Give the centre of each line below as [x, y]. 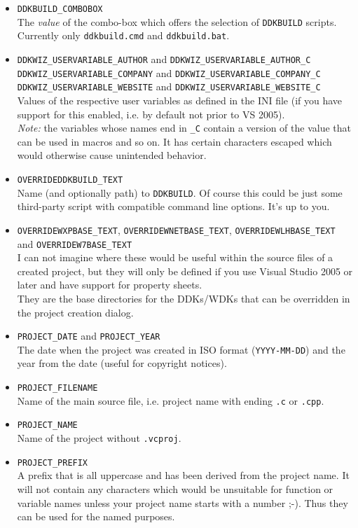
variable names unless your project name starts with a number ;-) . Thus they [183, 502]
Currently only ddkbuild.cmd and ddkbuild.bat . [123, 35]
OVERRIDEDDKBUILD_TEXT [70, 180]
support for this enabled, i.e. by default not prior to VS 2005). [151, 114]
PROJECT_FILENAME [57, 388]
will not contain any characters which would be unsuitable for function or [175, 488]
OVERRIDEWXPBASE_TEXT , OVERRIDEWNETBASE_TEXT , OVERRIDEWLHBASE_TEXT [176, 229]
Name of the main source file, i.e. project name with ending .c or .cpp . [171, 400]
